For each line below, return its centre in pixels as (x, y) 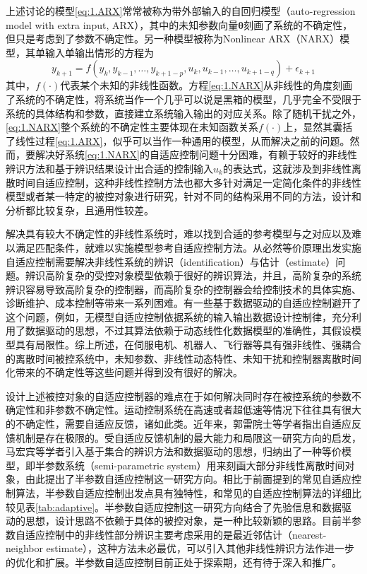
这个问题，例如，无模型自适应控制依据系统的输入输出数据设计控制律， (169, 316)
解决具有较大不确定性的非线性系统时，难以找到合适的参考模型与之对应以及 (179, 234)
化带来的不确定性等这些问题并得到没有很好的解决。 (124, 372)
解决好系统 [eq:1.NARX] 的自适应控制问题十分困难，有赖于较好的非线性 (196, 154)
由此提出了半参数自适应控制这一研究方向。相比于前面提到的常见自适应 (188, 479)
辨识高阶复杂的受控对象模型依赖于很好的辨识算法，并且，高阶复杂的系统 (193, 275)
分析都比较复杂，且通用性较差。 (80, 210)
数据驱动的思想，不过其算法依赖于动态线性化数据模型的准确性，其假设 (188, 330)
